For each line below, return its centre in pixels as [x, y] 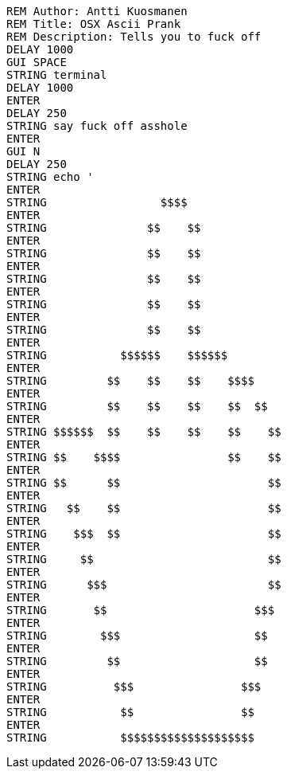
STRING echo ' [50, 177]
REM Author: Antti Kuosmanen [97, 11]
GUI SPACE [37, 62]
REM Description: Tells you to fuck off [134, 37]
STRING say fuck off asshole [97, 126]
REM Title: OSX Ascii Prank [94, 24]
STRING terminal [57, 75]
